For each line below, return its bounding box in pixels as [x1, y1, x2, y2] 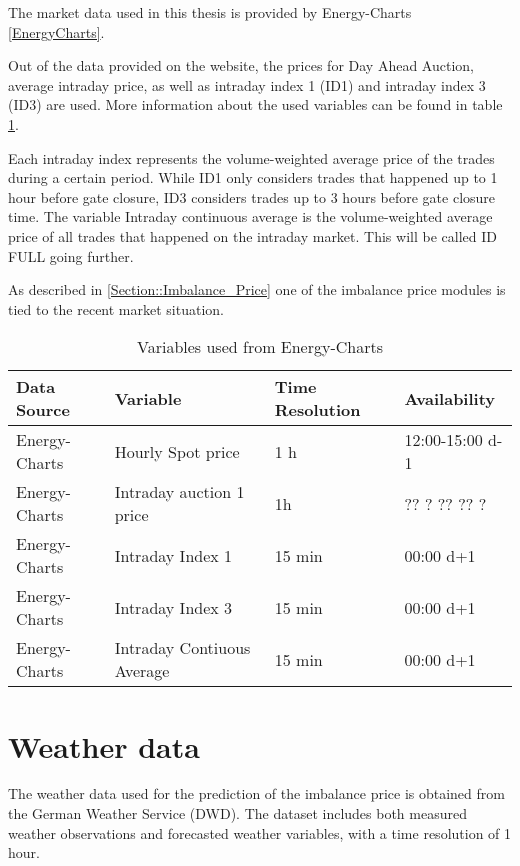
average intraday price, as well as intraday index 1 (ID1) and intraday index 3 [8, 74, 486, 95]
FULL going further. [8, 245, 134, 266]
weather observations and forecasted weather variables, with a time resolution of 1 [8, 822, 512, 843]
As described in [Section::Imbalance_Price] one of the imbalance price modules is [8, 279, 506, 300]
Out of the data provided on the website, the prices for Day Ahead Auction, [8, 55, 474, 76]
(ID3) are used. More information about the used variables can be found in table [8, 94, 503, 115]
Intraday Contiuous [114, 636, 251, 660]
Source [16, 398, 70, 422]
